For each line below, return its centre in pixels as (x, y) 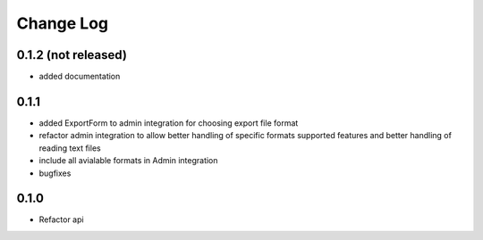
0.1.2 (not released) (72, 55)
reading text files (70, 148)
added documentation (80, 77)
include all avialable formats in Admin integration (128, 161)
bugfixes (55, 173)
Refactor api (61, 219)
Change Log (63, 23)
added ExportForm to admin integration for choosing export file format (169, 123)
